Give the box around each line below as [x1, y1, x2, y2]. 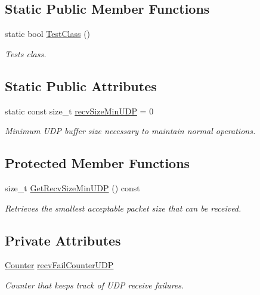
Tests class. [5, 47, 47, 60]
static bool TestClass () [5, 27, 91, 40]
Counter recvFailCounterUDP [5, 259, 114, 271]
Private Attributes [5, 231, 121, 249]
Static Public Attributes [5, 76, 157, 95]
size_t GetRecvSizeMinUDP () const [5, 181, 140, 194]
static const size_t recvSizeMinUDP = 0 [5, 104, 154, 117]
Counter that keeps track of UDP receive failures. [5, 278, 184, 291]
